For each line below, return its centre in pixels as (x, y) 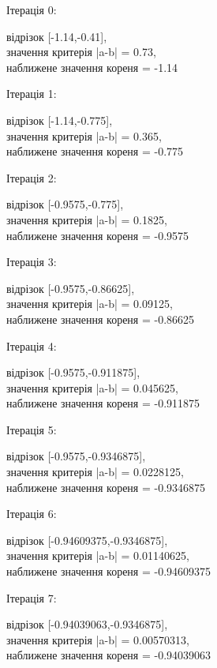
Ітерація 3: (32, 262)
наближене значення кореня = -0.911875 (103, 403)
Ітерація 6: (32, 514)
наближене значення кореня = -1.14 (92, 67)
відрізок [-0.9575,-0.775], (65, 204)
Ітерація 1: (32, 94)
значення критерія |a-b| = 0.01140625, (98, 555)
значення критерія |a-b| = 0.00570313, (98, 639)
